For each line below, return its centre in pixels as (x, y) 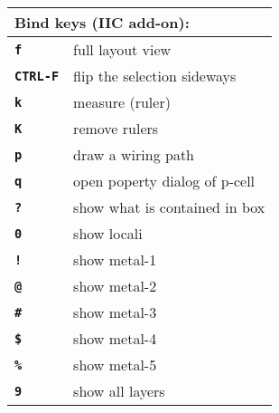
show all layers (119, 391)
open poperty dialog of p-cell (164, 181)
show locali (108, 233)
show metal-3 (115, 312)
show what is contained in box (169, 207)
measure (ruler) (122, 102)
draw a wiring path (134, 154)
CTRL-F (37, 76)
